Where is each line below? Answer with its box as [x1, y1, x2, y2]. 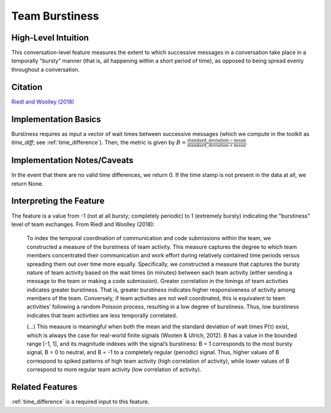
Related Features [11, 382, 78, 392]
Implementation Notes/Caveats [11, 155, 134, 165]
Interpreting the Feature [11, 196, 105, 206]
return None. [11, 180, 44, 187]
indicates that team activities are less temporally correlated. [26, 311, 178, 319]
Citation [11, 81, 43, 92]
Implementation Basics [11, 114, 101, 124]
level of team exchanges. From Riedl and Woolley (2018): [11, 221, 155, 228]
